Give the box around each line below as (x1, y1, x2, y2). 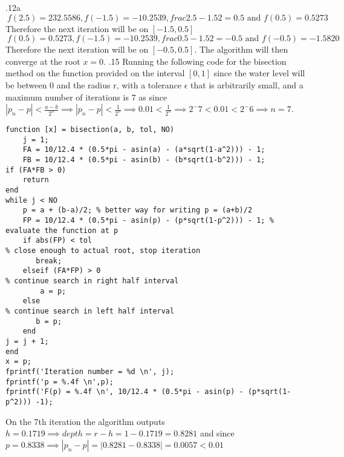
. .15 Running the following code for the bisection (103, 54, 287, 67)
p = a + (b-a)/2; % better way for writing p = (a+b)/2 (22, 206, 253, 215)
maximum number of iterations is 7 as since (5, 90, 167, 103)
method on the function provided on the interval (5, 67, 185, 79)
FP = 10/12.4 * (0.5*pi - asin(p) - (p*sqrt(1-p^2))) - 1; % (22, 216, 274, 225)
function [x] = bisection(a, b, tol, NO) (5, 125, 175, 134)
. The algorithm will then (194, 43, 288, 56)
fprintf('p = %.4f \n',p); (5, 377, 114, 386)
